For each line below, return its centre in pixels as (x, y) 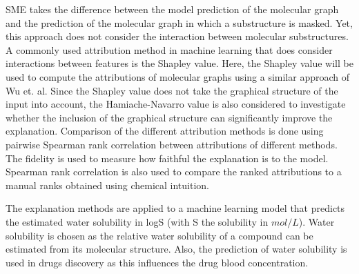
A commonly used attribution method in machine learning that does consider (169, 49)
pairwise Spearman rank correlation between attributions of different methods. (172, 144)
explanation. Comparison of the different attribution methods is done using (165, 131)
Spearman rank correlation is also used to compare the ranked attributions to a (174, 172)
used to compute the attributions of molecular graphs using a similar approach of (177, 76)
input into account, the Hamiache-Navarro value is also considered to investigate (176, 104)
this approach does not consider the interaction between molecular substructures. (177, 36)
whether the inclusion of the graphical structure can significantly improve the (169, 117)
